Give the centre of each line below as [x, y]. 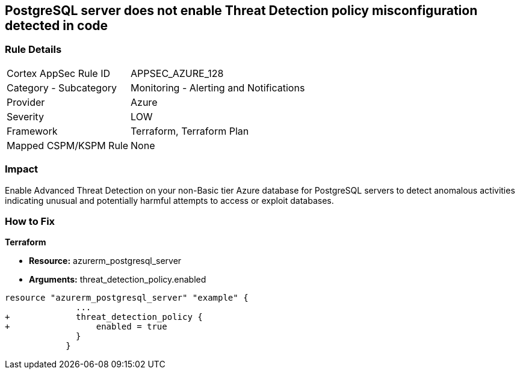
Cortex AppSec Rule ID [59, 73]
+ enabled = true [86, 327]
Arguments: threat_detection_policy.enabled [118, 280]
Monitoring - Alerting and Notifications [218, 87]
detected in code [57, 26]
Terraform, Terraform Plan [190, 131]
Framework [32, 131]
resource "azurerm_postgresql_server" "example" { [127, 298]
